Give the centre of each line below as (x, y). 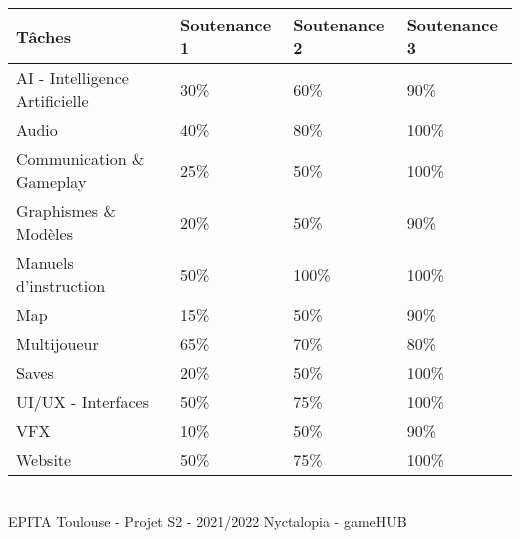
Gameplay (51, 181)
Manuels (45, 262)
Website (44, 459)
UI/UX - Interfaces (82, 401)
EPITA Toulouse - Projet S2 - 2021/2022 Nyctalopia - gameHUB (207, 520)
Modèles (44, 233)
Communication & (80, 158)
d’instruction (61, 285)
